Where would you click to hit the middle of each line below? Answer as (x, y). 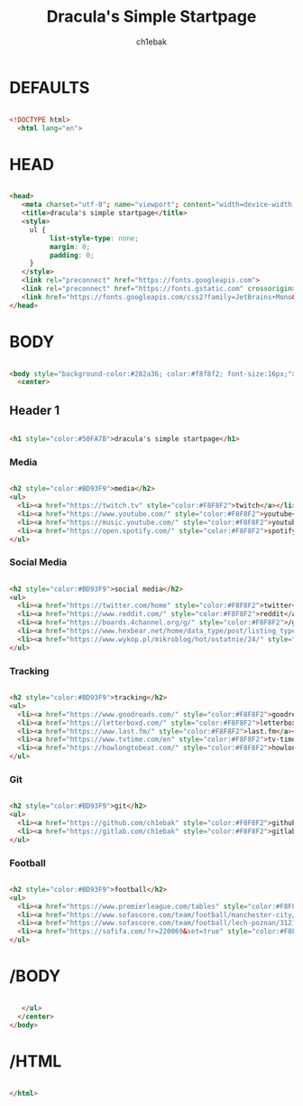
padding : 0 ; (72, 255)
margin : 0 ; (70, 247)
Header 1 (35, 410)
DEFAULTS (50, 87)
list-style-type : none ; (94, 238)
